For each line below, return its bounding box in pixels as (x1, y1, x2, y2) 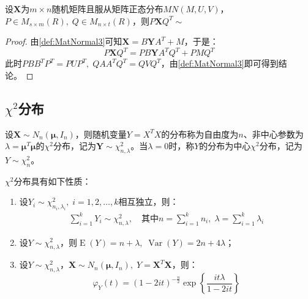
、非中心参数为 (243, 127, 304, 140)
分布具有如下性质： (13, 174, 91, 187)
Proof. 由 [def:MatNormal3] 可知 (5, 35, 122, 48)
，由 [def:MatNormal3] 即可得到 (160, 57, 279, 70)
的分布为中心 (199, 139, 251, 152)
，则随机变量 (75, 127, 127, 140)
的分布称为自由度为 (161, 127, 239, 140)
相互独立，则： (118, 195, 179, 208)
